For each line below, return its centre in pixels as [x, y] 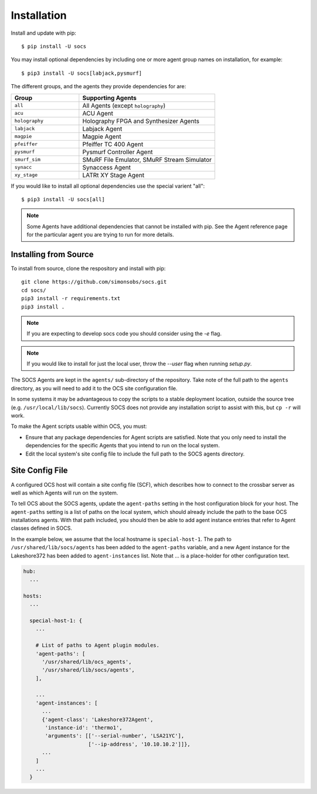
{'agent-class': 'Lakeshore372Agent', [98, 719]
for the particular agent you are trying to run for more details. [100, 235]
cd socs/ [34, 290]
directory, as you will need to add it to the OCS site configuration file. [94, 388]
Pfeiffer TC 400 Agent [113, 144]
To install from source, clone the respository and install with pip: [88, 268]
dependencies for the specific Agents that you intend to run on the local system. [123, 446]
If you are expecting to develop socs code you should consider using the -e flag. [124, 334]
